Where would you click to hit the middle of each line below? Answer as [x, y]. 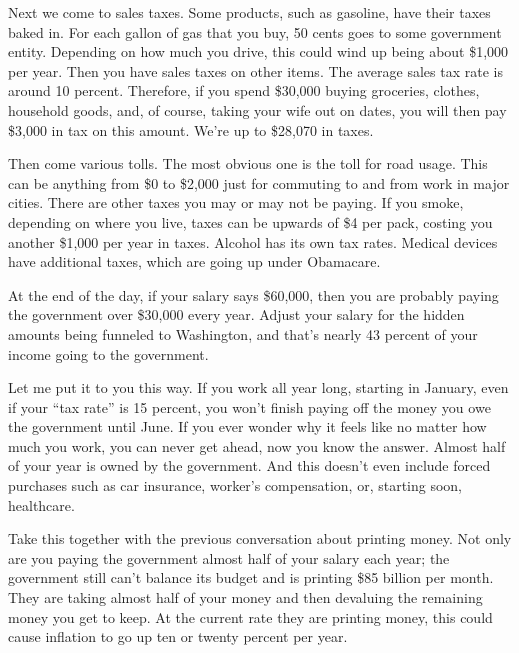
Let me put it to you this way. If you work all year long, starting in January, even [258, 387]
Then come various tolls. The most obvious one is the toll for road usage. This [248, 163]
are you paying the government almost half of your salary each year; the [229, 557]
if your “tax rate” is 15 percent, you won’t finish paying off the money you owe [249, 406]
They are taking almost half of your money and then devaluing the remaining [245, 597]
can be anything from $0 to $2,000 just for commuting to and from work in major [259, 182]
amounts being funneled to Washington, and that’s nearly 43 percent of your [243, 333]
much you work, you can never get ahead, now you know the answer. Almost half [257, 445]
